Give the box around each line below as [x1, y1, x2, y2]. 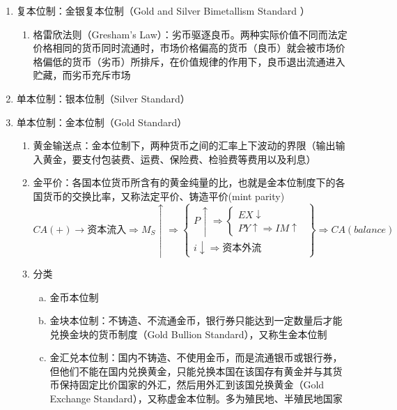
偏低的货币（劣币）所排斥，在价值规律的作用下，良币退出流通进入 [42, 54, 345, 68]
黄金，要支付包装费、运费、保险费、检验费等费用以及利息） [42, 151, 316, 166]
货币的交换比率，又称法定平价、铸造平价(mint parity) [42, 188, 285, 203]
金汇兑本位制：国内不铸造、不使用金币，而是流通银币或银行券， [49, 350, 343, 365]
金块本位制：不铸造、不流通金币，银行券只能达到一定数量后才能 [49, 313, 343, 328]
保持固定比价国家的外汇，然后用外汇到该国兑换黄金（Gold [59, 377, 325, 392]
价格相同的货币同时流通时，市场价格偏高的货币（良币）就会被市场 [33, 40, 336, 55]
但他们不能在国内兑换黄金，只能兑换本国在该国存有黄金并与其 [49, 363, 333, 378]
